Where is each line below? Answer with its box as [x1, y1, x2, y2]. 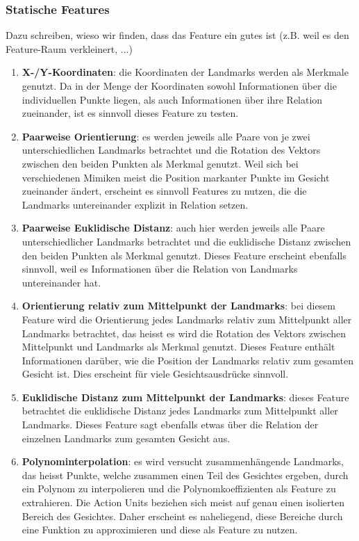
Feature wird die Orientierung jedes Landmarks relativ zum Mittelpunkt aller [22, 312, 352, 326]
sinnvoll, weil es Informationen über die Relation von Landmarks [22, 261, 298, 276]
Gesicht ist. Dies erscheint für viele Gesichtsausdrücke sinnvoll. [22, 366, 289, 381]
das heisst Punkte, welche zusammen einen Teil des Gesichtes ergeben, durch [22, 467, 349, 482]
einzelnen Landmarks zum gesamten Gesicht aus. [22, 430, 231, 445]
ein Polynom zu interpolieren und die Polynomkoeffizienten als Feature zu [22, 481, 336, 496]
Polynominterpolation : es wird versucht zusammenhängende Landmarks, [22, 454, 344, 469]
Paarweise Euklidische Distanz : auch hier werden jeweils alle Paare [22, 220, 325, 235]
